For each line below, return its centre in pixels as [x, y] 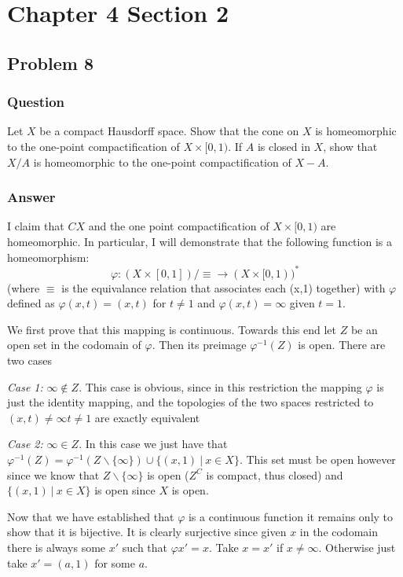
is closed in [284, 146]
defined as [31, 303]
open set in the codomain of [74, 345]
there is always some [57, 547]
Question [36, 102]
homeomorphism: [48, 257]
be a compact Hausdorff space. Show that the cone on [169, 131]
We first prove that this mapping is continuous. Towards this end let [172, 329]
